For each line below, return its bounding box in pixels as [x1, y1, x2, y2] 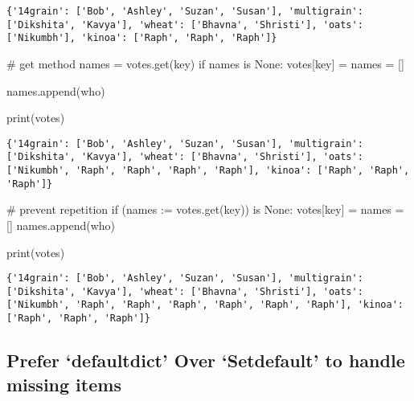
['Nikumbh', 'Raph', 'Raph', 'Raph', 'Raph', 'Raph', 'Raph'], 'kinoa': [6, 299, 404, 311]
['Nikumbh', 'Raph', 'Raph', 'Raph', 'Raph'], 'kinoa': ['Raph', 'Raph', [6, 165, 410, 177]
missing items [6, 371, 121, 396]
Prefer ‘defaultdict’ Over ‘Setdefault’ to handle [6, 348, 405, 373]
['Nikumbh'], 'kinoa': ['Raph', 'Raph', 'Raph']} [6, 32, 277, 44]
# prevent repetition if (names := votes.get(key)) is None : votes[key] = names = [6, 201, 404, 218]
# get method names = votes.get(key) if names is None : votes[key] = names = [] [6, 55, 404, 72]
